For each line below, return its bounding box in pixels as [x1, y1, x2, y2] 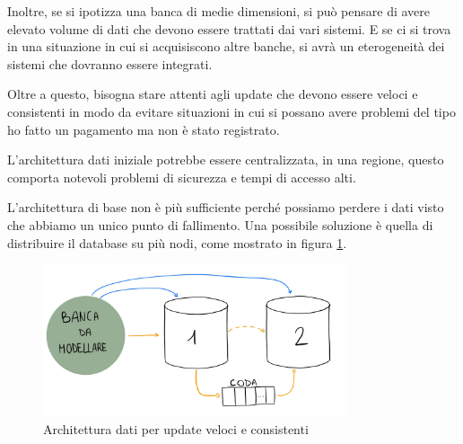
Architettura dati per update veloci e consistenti [43, 420, 309, 439]
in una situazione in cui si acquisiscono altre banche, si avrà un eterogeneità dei [7, 37, 445, 56]
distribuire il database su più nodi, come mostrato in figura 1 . [7, 233, 347, 252]
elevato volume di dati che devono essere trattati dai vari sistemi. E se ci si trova [7, 19, 451, 38]
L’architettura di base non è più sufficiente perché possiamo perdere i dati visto [7, 198, 444, 217]
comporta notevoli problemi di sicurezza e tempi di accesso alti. [7, 167, 356, 186]
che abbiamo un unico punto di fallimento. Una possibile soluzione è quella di [7, 215, 433, 234]
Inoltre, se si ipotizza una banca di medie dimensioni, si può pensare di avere [7, 2, 431, 20]
